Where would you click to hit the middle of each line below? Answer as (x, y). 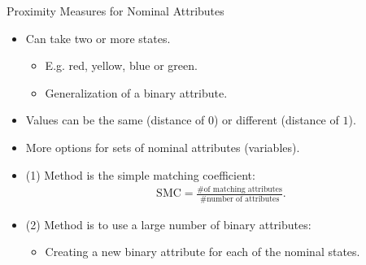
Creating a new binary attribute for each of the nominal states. (203, 252)
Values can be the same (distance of (115, 120)
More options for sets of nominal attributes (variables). (163, 147)
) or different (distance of (277, 120)
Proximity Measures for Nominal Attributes (115, 11)
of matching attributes (243, 190)
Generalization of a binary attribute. (136, 92)
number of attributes (243, 199)
